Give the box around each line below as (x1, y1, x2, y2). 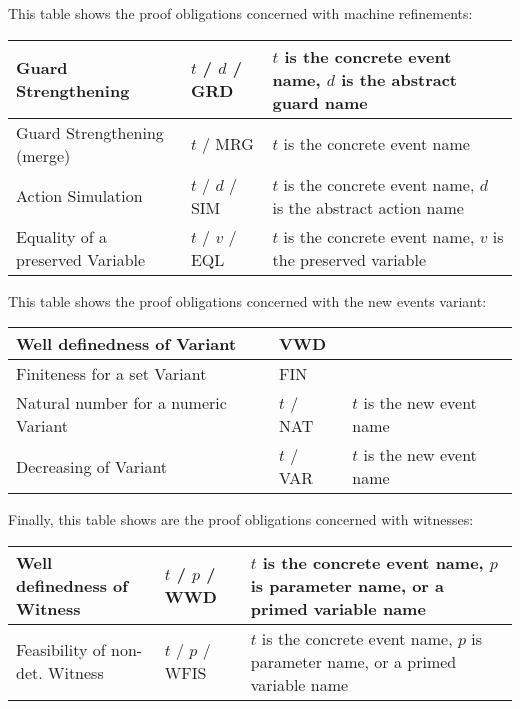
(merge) (16, 143, 71, 167)
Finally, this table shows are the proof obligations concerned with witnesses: (8, 509, 474, 530)
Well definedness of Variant (16, 332, 237, 356)
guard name (272, 90, 368, 114)
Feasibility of (16, 638, 106, 662)
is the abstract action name (272, 195, 464, 219)
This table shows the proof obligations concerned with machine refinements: (8, 3, 473, 23)
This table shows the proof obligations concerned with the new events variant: (8, 290, 487, 311)
